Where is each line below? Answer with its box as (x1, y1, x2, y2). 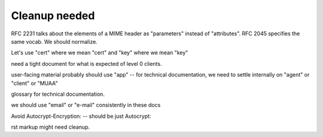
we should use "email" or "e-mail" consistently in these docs (11, 102, 161, 109)
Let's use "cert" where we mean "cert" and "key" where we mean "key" (11, 49, 188, 56)
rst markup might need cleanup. (11, 123, 90, 131)
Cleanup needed (11, 9, 95, 22)
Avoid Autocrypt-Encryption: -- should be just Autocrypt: (11, 112, 151, 120)
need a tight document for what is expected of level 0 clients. (11, 60, 162, 67)
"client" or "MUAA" (11, 80, 58, 87)
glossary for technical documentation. (11, 90, 105, 98)
